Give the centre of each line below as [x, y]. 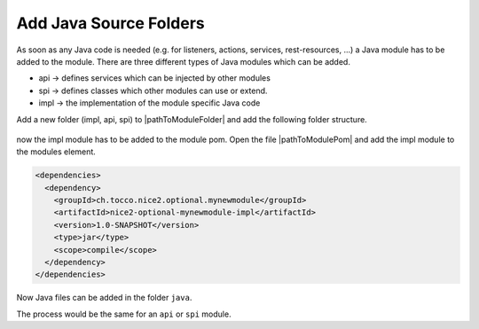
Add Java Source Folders [110, 23]
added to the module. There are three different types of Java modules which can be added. [183, 61]
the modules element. [56, 152]
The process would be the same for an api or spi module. [124, 314]
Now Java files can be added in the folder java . [104, 298]
